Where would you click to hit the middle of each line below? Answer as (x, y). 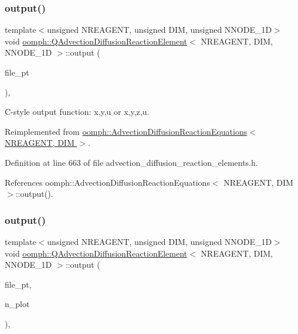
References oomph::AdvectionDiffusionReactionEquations (107, 182)
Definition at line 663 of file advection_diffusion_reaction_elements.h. (131, 162)
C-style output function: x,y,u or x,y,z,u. (77, 112)
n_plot (17, 304)
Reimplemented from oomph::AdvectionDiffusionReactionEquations (126, 131)
